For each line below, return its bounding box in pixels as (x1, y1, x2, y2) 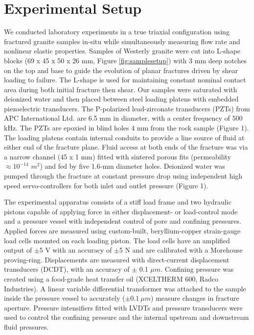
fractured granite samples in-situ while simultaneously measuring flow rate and (4, 36, 240, 46)
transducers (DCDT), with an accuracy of (4, 264, 130, 274)
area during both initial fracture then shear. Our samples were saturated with (4, 84, 237, 94)
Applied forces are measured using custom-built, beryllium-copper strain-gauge (4, 226, 241, 235)
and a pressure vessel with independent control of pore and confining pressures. (4, 216, 241, 226)
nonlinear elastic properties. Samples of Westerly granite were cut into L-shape (4, 46, 241, 56)
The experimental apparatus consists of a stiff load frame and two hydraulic (4, 197, 231, 207)
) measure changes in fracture (151, 293, 239, 303)
